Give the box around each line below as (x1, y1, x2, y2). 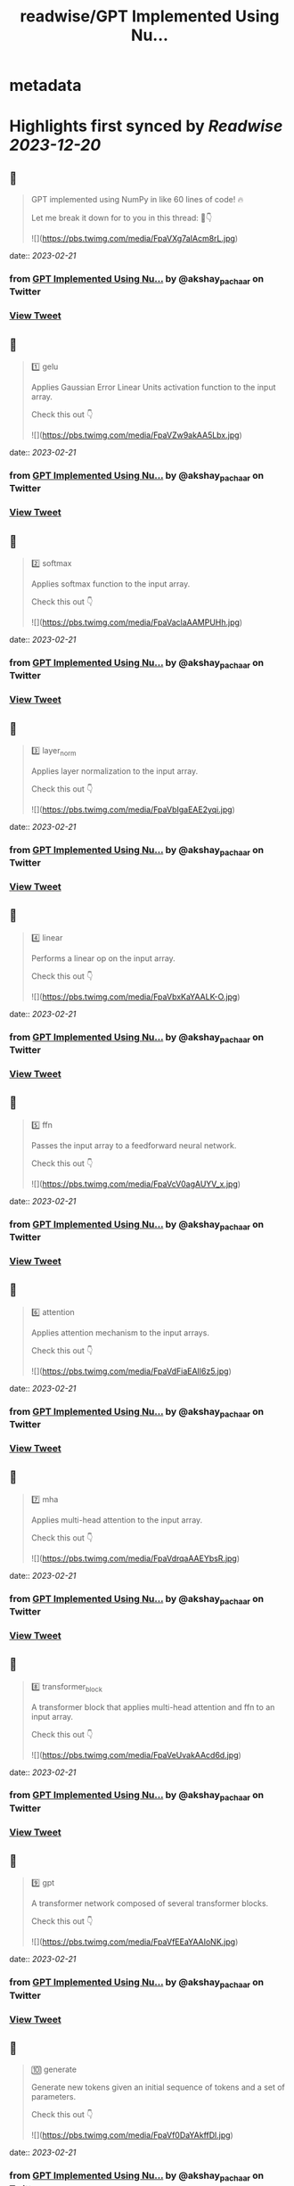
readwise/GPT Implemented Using (20, 6, 280, 27)
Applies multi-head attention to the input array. (30, 1514, 203, 1525)
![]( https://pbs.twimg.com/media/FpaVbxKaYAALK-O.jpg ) (30, 991, 241, 1002)
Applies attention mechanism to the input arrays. (30, 1327, 209, 1338)
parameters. (30, 2091, 77, 2102)
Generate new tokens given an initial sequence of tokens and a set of (30, 2082, 285, 2092)
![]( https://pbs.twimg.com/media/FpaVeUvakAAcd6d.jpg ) (30, 1749, 242, 1760)
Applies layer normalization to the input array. (30, 765, 199, 777)
